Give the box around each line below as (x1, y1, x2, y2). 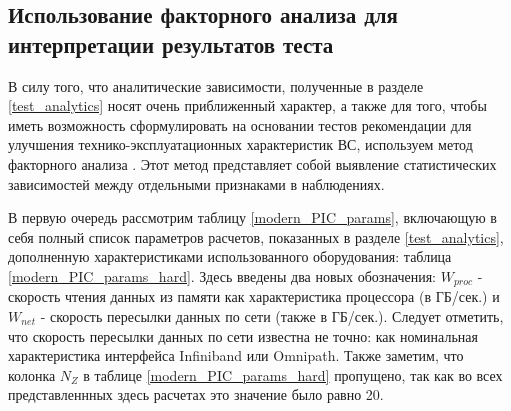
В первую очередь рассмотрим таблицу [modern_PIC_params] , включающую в (8, 207, 497, 228)
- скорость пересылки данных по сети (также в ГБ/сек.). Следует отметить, (40, 305, 504, 326)
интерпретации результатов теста (8, 28, 334, 59)
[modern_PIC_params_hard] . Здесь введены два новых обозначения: (8, 265, 437, 286)
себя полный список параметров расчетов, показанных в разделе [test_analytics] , (8, 226, 504, 247)
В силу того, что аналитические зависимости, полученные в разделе (8, 75, 424, 96)
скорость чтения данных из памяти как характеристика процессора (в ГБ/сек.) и (8, 286, 500, 307)
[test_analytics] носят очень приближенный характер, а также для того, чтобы (8, 95, 487, 116)
